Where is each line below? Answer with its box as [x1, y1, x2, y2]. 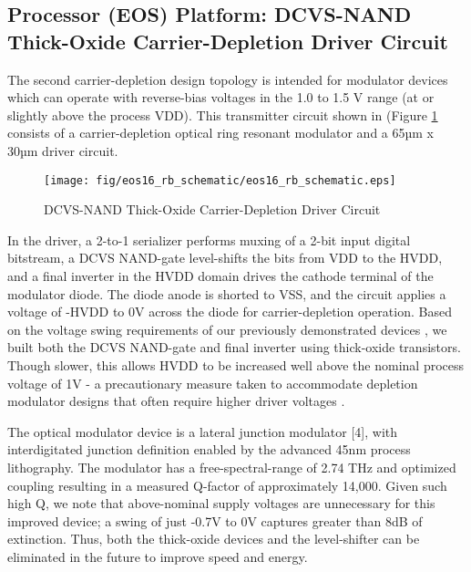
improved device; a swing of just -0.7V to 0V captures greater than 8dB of [7, 511, 423, 530]
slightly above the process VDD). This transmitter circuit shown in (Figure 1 [7, 105, 438, 124]
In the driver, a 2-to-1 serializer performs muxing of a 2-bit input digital [7, 230, 411, 249]
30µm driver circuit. [7, 140, 118, 160]
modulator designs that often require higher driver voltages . [7, 391, 345, 411]
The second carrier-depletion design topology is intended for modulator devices [7, 69, 448, 88]
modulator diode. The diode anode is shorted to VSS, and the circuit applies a [7, 284, 446, 303]
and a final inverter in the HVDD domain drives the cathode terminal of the [7, 266, 434, 285]
